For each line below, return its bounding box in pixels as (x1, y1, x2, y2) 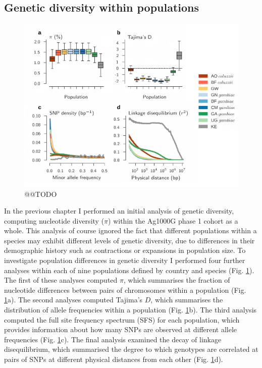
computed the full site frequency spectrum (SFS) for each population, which (4, 314, 240, 325)
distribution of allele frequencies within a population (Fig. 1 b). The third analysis (4, 304, 257, 315)
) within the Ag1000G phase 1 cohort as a (108, 215, 238, 226)
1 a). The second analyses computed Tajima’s (4, 294, 143, 305)
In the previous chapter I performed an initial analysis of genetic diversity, (4, 205, 234, 216)
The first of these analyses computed (4, 275, 118, 285)
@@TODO (24, 188, 57, 199)
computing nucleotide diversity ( (4, 215, 104, 226)
